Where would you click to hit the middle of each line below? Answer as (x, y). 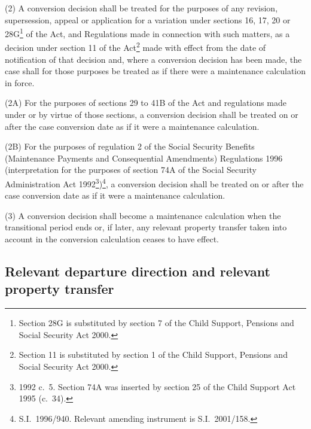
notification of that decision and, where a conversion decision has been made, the (153, 59)
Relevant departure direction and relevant (138, 271)
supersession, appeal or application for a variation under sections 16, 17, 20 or (148, 19)
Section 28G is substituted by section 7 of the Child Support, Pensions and (156, 323)
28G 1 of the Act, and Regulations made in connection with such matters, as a (147, 33)
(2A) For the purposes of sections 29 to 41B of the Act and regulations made (146, 103)
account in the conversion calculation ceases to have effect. (112, 239)
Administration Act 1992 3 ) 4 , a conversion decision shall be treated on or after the (154, 183)
